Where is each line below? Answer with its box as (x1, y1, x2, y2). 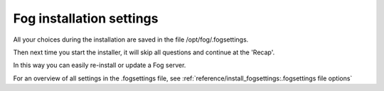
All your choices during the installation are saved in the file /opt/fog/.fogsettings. (13, 35, 249, 44)
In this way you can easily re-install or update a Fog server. (13, 61, 186, 70)
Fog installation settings (13, 11, 159, 26)
